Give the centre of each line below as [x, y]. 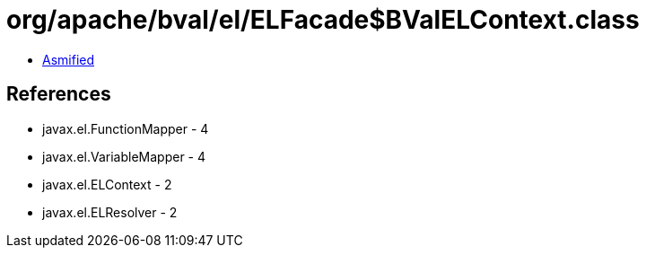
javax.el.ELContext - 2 [107, 184]
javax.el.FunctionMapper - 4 [126, 128]
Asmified [69, 59]
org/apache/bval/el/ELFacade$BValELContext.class [323, 20]
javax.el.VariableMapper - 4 [124, 156]
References [59, 94]
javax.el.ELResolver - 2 [110, 212]
